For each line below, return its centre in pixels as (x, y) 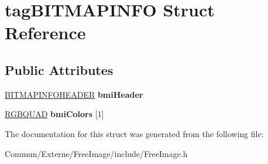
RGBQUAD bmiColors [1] (54, 114)
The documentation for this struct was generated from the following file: (134, 133)
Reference (45, 33)
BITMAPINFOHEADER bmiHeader (74, 94)
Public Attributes (59, 69)
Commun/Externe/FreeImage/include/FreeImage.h (96, 153)
